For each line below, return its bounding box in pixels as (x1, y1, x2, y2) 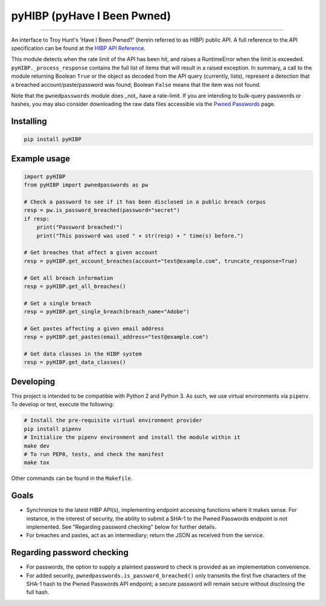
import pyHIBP (24, 173, 66, 180)
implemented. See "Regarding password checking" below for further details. (26, 523, 217, 531)
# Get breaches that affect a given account (24, 249, 158, 256)
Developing (11, 376, 56, 386)
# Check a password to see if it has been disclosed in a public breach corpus (24, 199, 266, 205)
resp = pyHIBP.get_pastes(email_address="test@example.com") (24, 334, 209, 340)
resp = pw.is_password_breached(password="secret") (24, 207, 181, 214)
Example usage (11, 153, 71, 164)
